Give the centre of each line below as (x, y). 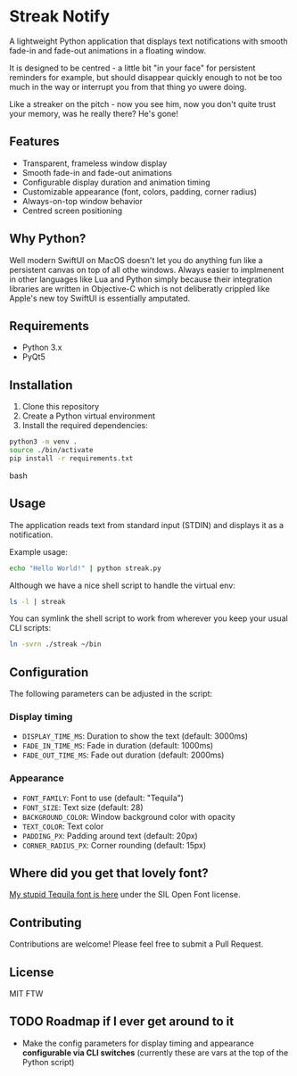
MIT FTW (26, 994)
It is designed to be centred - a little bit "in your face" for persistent (132, 68)
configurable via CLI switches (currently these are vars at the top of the (155, 1052)
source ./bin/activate (51, 451)
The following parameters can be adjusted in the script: (111, 694)
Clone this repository (61, 407)
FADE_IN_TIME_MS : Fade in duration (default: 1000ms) (118, 746)
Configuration (49, 672)
